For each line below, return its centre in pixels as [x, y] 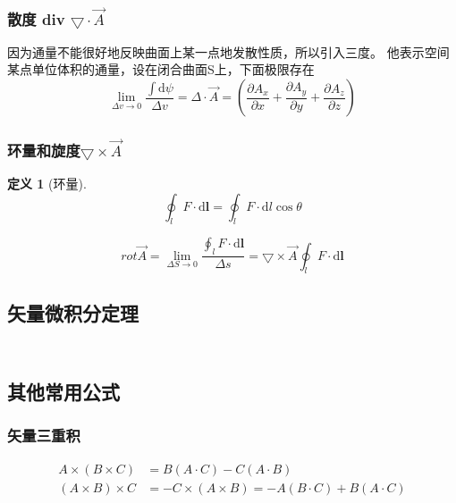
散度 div [36, 18]
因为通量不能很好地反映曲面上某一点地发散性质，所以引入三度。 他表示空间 [228, 51]
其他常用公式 [63, 392]
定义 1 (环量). [47, 183]
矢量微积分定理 [73, 312]
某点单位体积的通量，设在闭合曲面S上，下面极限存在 [161, 69]
